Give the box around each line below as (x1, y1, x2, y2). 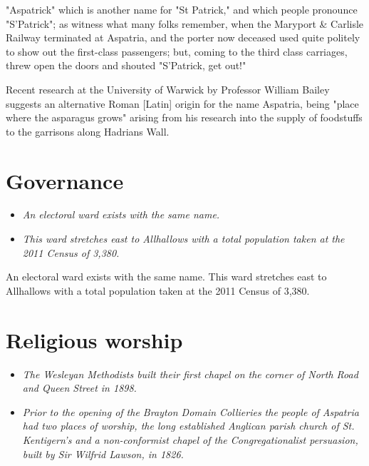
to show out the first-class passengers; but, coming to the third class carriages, (6, 44, 348, 59)
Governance (6, 166, 124, 195)
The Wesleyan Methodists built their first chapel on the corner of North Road (22, 366, 358, 381)
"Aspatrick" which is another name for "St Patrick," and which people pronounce (6, 2, 358, 16)
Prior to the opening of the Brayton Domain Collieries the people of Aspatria (22, 404, 359, 419)
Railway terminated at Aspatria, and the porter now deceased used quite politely (6, 30, 360, 45)
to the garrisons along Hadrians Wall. (6, 123, 170, 138)
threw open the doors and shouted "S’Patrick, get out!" (6, 58, 246, 73)
